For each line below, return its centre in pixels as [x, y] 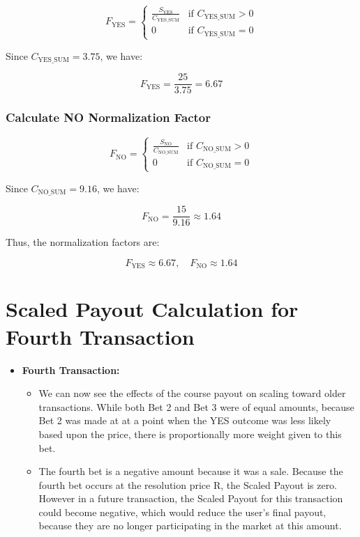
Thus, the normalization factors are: [83, 242]
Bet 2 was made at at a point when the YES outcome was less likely [185, 420]
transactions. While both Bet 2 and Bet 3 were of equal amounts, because [196, 406]
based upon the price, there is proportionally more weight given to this [190, 434]
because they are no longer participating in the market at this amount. [190, 526]
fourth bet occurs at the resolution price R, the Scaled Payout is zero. [188, 484]
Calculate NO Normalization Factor [108, 117]
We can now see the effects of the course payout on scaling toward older [192, 393]
